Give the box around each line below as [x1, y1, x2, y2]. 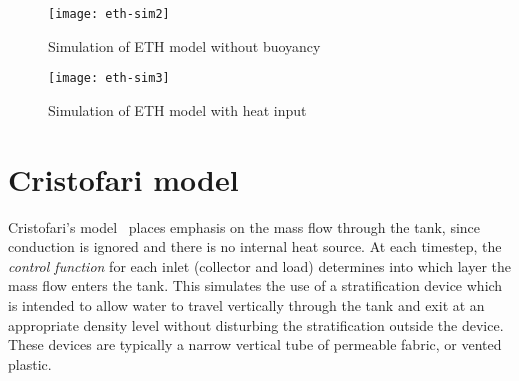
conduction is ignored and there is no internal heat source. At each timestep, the [8, 236, 502, 257]
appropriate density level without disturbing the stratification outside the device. [8, 314, 504, 335]
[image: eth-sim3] [48, 71, 170, 86]
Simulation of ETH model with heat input [48, 99, 307, 120]
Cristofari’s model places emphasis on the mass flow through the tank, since [8, 216, 481, 237]
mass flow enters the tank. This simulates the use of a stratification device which [8, 275, 503, 296]
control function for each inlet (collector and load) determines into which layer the [8, 255, 512, 276]
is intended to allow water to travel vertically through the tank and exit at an [8, 295, 485, 315]
